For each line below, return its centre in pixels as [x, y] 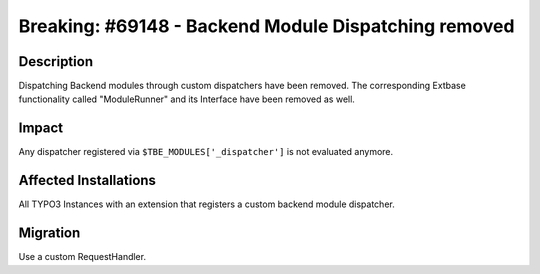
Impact [41, 128]
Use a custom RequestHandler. [82, 257]
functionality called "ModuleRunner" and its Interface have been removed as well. [186, 99]
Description [56, 61]
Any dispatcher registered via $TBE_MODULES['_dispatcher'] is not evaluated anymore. [206, 152]
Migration [49, 233]
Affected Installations [87, 180]
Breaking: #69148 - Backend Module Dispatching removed [266, 26]
